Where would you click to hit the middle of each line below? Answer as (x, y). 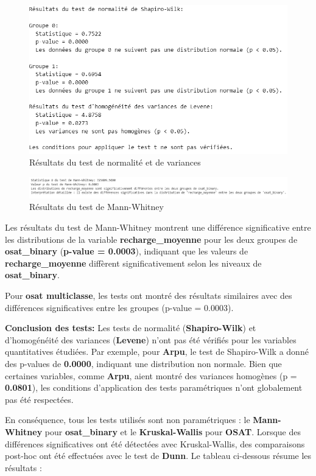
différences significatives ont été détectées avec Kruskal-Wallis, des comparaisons (155, 443)
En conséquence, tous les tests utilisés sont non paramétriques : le (128, 420)
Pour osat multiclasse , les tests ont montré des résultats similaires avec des (149, 295)
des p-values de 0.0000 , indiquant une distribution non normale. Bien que (143, 363)
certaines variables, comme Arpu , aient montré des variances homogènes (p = (151, 375)
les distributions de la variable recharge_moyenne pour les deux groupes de (151, 239)
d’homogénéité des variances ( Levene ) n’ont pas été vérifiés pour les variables (151, 339)
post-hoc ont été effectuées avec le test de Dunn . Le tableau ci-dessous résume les (158, 456)
